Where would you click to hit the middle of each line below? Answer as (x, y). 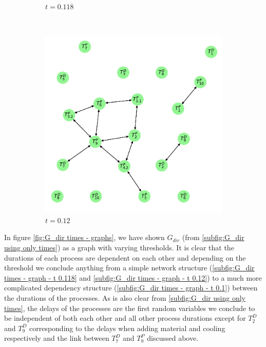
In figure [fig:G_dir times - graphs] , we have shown (84, 237)
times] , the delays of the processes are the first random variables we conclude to (130, 308)
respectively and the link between (57, 338)
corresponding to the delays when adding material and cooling (127, 328)
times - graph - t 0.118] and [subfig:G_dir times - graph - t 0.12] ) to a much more (133, 277)
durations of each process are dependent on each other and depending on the (125, 257)
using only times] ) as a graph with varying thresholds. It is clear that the (119, 247)
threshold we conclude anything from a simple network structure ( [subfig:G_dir (129, 268)
